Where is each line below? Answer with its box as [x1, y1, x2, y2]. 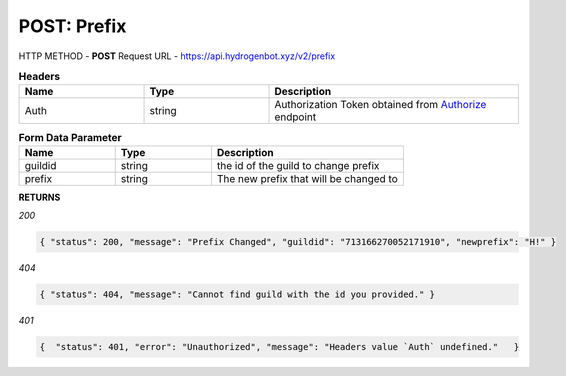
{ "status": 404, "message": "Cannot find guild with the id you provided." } [39, 289, 435, 300]
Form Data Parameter [18, 130, 122, 144]
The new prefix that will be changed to [216, 171, 399, 185]
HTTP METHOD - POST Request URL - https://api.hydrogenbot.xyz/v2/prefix [18, 50, 336, 62]
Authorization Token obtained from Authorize [274, 98, 487, 112]
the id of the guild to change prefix [216, 158, 380, 172]
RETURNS [18, 191, 61, 203]
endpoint [274, 110, 317, 124]
